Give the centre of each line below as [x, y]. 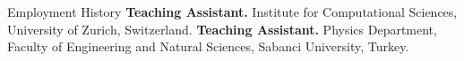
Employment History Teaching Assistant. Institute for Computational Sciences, [232, 11]
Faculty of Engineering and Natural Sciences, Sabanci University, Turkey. [208, 46]
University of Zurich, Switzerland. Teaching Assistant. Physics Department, [222, 29]
